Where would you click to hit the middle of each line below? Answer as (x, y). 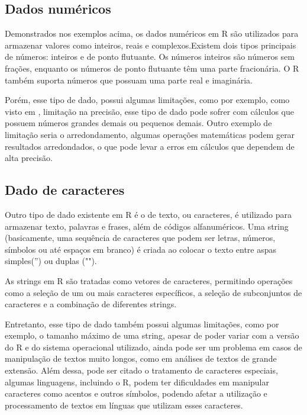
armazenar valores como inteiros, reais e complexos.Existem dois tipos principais (151, 45)
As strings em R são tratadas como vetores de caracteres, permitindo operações (149, 280)
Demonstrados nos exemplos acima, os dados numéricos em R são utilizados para (152, 33)
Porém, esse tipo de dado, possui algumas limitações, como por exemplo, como (147, 100)
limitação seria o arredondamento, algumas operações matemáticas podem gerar (150, 134)
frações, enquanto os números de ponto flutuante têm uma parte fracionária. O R (152, 68)
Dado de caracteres (65, 190)
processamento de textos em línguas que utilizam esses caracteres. (124, 405)
